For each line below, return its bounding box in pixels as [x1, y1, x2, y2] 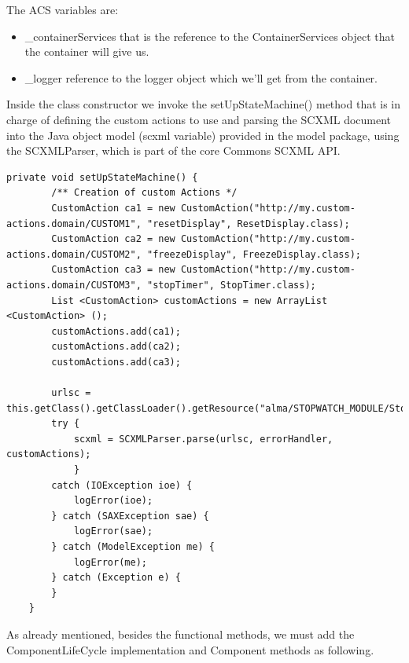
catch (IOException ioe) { [51, 479, 193, 491]
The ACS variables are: [6, 2, 119, 17]
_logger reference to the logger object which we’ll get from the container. [24, 69, 378, 86]
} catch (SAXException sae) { [51, 510, 209, 522]
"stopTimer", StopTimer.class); [146, 279, 316, 291]
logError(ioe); [73, 495, 153, 507]
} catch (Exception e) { [51, 572, 181, 584]
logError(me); [73, 556, 147, 568]
